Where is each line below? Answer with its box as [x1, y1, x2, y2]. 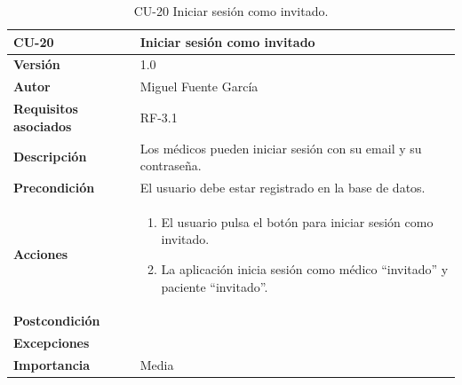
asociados [13, 116, 72, 135]
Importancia [13, 356, 91, 374]
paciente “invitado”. [161, 277, 268, 295]
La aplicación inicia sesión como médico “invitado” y [161, 260, 449, 279]
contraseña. [139, 156, 202, 175]
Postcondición [13, 311, 100, 330]
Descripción [13, 147, 87, 166]
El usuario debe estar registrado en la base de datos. [139, 178, 426, 196]
